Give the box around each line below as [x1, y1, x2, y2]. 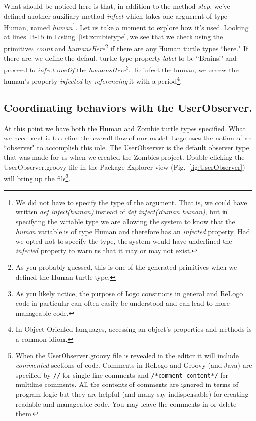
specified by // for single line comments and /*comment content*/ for [15, 369, 229, 380]
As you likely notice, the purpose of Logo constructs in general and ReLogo [15, 288, 243, 298]
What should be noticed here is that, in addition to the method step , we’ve [4, 1, 230, 11]
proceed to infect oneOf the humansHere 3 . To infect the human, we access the [4, 63, 239, 74]
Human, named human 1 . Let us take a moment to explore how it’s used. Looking [4, 21, 249, 32]
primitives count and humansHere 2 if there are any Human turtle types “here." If [4, 42, 248, 53]
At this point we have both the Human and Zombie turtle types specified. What [4, 123, 246, 133]
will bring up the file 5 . [4, 172, 71, 183]
